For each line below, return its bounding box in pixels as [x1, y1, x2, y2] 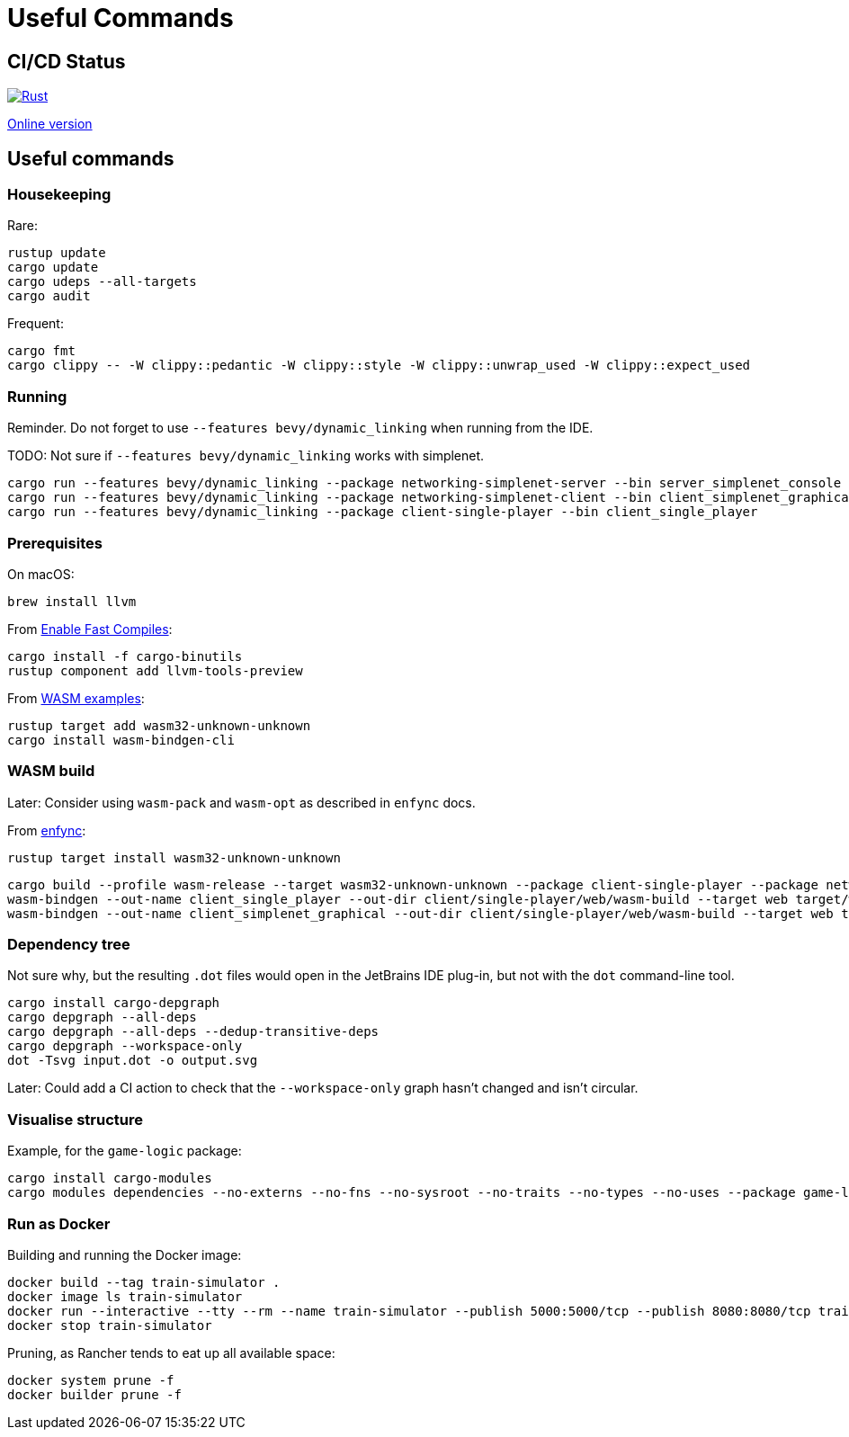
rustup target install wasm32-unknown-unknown [7, 850, 341, 865]
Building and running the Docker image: [7, 1246, 242, 1263]
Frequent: [7, 316, 64, 332]
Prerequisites [7, 533, 103, 552]
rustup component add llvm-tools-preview [7, 663, 303, 678]
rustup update [7, 245, 106, 261]
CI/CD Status [7, 49, 126, 73]
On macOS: [7, 566, 75, 582]
